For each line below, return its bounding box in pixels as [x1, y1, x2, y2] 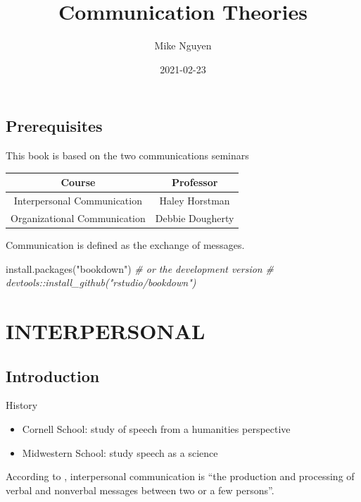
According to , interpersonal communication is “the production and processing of [6, 469, 355, 484]
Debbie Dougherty [155, 210, 234, 225]
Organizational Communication [11, 210, 146, 225]
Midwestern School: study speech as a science [22, 445, 218, 460]
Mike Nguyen [154, 38, 212, 53]
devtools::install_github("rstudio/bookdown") [6, 275, 196, 290]
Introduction [6, 365, 100, 386]
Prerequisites [6, 115, 103, 137]
